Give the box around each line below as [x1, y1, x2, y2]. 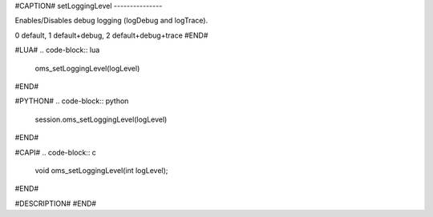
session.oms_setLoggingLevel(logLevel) [34, 115, 168, 124]
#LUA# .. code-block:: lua [14, 45, 100, 55]
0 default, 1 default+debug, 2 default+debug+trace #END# [14, 30, 208, 40]
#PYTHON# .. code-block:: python [14, 96, 129, 106]
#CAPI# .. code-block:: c [14, 147, 96, 157]
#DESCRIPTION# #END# [14, 199, 96, 208]
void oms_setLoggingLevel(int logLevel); [34, 165, 168, 175]
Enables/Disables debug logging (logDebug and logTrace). [14, 16, 208, 26]
